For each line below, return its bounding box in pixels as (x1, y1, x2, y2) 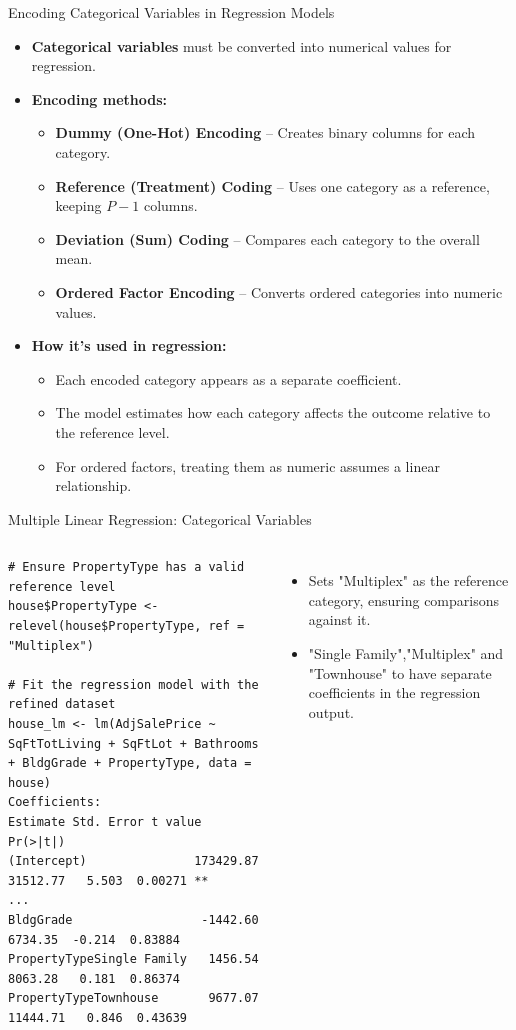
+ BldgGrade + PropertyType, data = (8, 756, 252, 771)
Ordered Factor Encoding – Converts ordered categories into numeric (55, 281, 503, 302)
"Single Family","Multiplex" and (308, 643, 504, 664)
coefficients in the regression (308, 682, 481, 703)
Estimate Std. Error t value (8, 815, 202, 829)
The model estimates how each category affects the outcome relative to (55, 402, 491, 423)
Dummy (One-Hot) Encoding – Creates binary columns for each (55, 122, 476, 143)
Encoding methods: (31, 88, 168, 109)
